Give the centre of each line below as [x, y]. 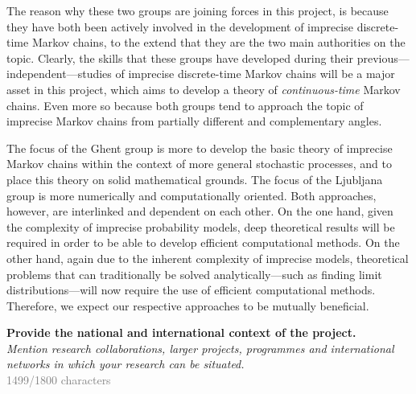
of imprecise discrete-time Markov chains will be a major [255, 74]
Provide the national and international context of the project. [181, 332]
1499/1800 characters [59, 380]
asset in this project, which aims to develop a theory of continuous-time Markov [204, 89]
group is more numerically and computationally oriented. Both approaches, [192, 195]
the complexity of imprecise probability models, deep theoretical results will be [201, 226]
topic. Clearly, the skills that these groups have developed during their [180, 57]
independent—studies [59, 74]
